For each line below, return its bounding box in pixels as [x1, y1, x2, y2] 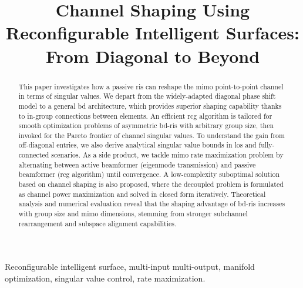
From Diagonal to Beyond [45, 43, 260, 68]
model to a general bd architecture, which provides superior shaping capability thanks [18, 101, 282, 110]
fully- [258, 140, 275, 150]
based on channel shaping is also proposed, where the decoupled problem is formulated [18, 179, 284, 189]
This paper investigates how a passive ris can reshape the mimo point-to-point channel [18, 81, 284, 91]
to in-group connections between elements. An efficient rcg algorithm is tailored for [18, 110, 272, 120]
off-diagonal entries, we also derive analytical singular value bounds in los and [18, 140, 257, 150]
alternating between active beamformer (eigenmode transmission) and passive [18, 159, 256, 169]
